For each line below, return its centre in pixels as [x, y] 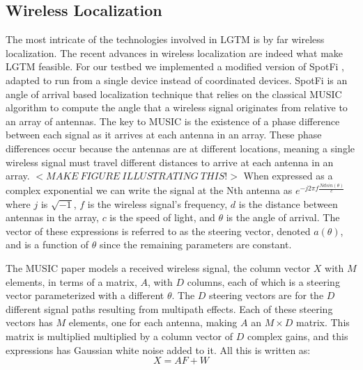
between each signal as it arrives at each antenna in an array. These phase [164, 135]
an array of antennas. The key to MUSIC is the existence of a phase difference [173, 121]
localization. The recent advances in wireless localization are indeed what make [175, 53]
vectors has [29, 322]
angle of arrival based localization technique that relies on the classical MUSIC [174, 94]
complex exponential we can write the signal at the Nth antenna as [149, 190]
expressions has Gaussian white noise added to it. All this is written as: [158, 349]
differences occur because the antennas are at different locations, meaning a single [180, 148]
